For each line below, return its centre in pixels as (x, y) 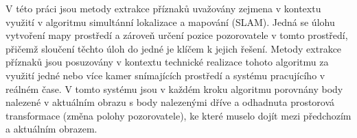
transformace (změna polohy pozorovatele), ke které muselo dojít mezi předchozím (178, 115)
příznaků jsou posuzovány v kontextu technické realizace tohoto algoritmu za (167, 62)
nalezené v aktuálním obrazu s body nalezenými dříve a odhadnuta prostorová (170, 102)
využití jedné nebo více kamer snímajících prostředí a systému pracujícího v (165, 75)
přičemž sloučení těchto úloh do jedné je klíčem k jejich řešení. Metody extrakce (174, 48)
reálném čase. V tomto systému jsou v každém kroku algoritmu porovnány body (174, 88)
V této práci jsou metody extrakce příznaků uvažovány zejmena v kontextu (163, 8)
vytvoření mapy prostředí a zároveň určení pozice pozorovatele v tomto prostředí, (177, 35)
